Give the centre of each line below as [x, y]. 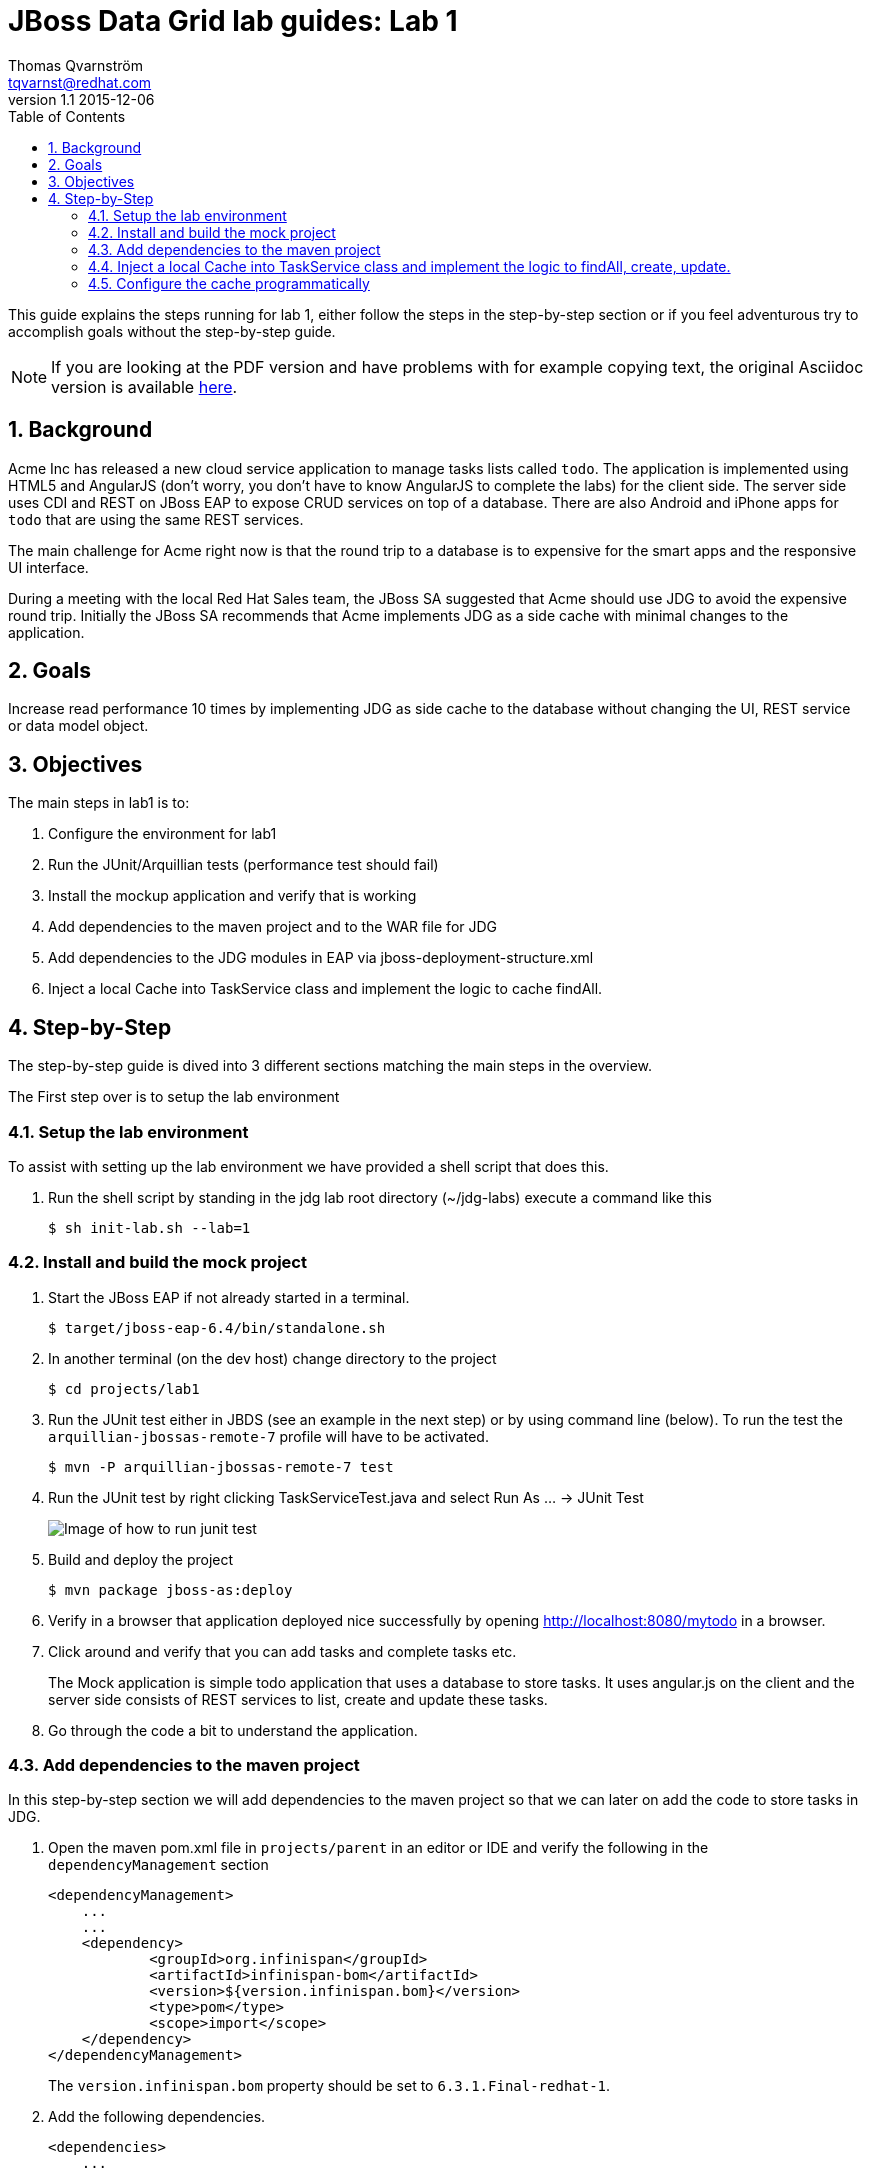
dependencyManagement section [158, 1865]
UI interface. [48, 567]
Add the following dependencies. [157, 2117]
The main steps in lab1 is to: [99, 803]
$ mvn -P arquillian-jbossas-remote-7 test [221, 1466]
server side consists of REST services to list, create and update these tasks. [298, 1699]
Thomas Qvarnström [75, 65]
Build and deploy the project [141, 1559]
